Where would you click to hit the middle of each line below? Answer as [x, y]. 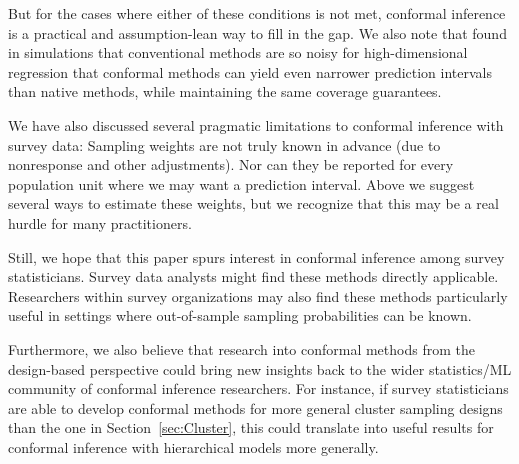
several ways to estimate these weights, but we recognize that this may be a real [253, 203]
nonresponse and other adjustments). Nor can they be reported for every [231, 164]
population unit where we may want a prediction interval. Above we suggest [241, 183]
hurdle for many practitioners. [100, 222]
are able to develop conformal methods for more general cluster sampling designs [255, 407]
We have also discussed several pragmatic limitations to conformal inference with [256, 124]
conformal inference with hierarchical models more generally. [193, 446]
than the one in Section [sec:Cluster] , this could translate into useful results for [251, 427]
